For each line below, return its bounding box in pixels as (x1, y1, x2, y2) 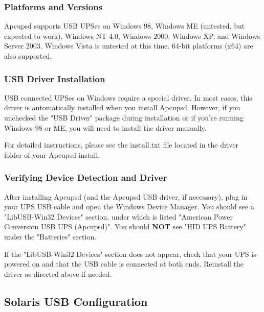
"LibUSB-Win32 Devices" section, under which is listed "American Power (4, 211, 233, 222)
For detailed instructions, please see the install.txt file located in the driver (4, 139, 239, 150)
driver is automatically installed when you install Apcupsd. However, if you (4, 102, 240, 113)
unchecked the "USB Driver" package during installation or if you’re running (4, 112, 244, 123)
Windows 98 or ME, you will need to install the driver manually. (4, 122, 207, 133)
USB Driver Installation (4, 72, 105, 85)
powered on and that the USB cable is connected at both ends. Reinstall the (4, 258, 244, 269)
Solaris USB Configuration (4, 293, 148, 309)
